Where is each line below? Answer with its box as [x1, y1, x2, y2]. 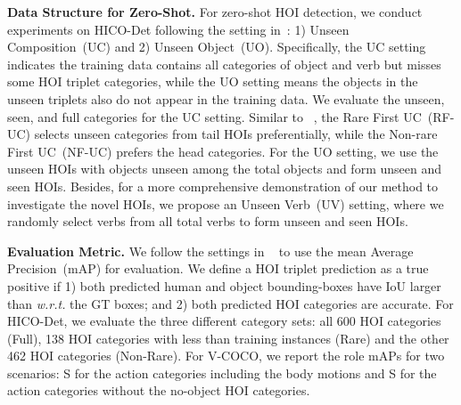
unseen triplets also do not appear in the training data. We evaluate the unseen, [7, 89, 445, 108]
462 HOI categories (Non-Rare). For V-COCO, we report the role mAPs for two [7, 346, 445, 365]
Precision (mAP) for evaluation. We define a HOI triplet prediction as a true [7, 259, 429, 278]
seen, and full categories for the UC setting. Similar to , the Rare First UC [7, 107, 422, 126]
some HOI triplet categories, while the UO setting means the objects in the [7, 72, 418, 91]
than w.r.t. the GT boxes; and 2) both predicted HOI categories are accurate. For [7, 294, 454, 312]
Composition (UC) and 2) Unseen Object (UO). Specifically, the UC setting [7, 37, 426, 56]
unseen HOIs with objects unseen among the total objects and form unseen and [7, 159, 441, 178]
